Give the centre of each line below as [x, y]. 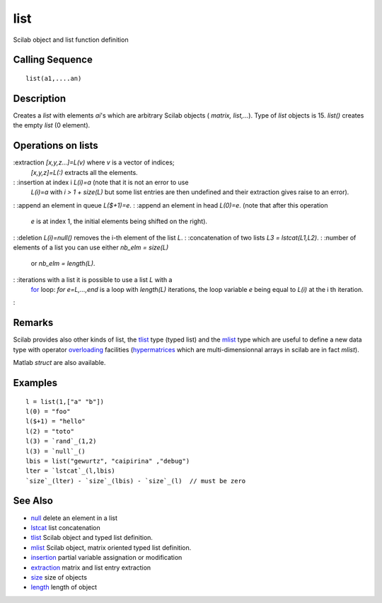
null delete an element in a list [74, 518]
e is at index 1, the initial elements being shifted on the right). [119, 221]
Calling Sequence [53, 60]
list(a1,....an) [54, 78]
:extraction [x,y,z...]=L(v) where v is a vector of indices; [94, 162]
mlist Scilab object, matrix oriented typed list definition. [111, 547]
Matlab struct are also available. [59, 363]
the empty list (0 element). [52, 125]
